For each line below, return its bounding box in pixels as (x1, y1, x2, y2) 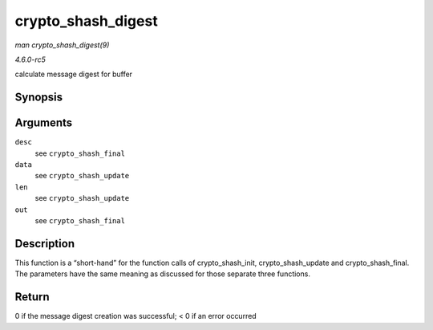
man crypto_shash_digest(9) (14, 40, 110, 50)
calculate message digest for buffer (14, 69, 132, 79)
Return (14, 290, 50, 304)
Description (14, 237, 75, 251)
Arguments (14, 116, 73, 130)
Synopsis (14, 91, 63, 104)
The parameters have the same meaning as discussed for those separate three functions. (14, 269, 310, 279)
